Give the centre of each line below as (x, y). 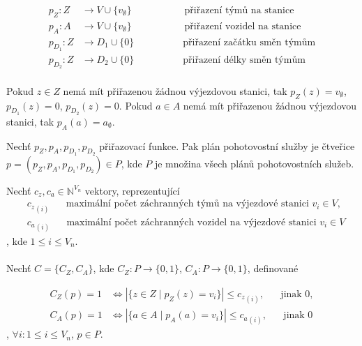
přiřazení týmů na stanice (239, 11)
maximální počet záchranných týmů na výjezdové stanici (187, 204)
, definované (273, 268)
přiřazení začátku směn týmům (249, 42)
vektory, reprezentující (132, 190)
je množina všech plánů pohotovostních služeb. (254, 163)
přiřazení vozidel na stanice (243, 26)
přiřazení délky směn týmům (244, 60)
